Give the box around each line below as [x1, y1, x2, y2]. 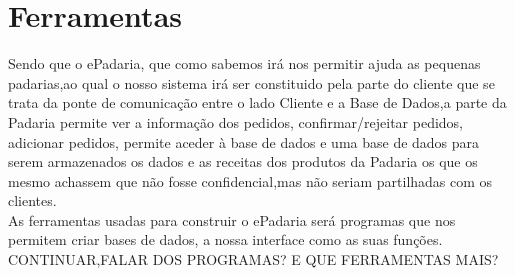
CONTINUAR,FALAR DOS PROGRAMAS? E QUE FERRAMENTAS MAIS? [8, 249, 499, 270]
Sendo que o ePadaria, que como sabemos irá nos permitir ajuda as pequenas [8, 53, 481, 74]
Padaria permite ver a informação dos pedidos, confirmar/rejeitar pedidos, [8, 111, 463, 132]
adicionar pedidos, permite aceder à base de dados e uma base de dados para [8, 131, 480, 152]
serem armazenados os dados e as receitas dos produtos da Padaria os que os [8, 151, 478, 172]
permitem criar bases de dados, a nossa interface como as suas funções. [8, 229, 443, 250]
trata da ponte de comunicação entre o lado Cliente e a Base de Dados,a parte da [8, 92, 507, 113]
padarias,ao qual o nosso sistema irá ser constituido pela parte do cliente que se [8, 72, 495, 93]
